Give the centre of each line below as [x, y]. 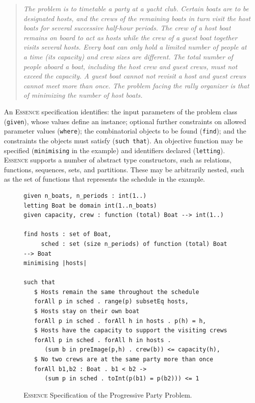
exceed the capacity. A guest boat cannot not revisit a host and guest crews [135, 76]
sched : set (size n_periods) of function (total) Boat [134, 244]
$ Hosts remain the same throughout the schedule [116, 292]
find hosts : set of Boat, [67, 234]
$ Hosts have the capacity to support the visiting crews [131, 331]
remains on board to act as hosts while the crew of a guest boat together [130, 37]
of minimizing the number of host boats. [83, 95]
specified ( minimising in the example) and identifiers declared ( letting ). [115, 150]
